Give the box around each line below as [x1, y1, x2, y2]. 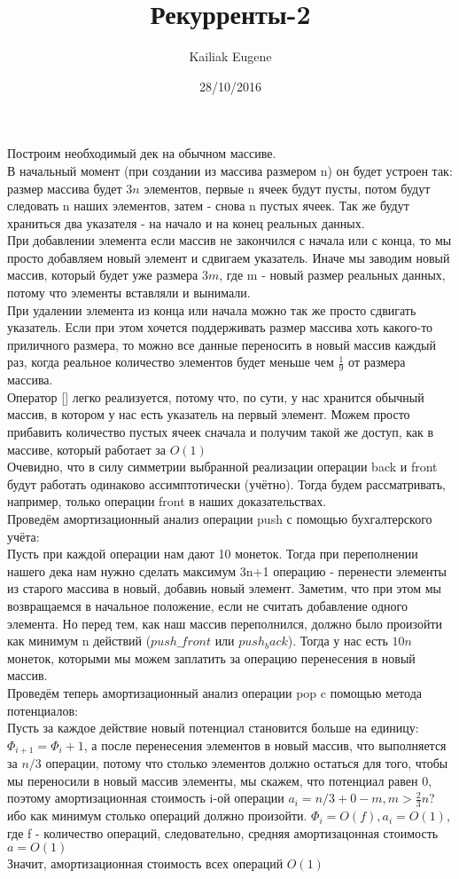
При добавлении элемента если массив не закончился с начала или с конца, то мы [7, 231, 452, 249]
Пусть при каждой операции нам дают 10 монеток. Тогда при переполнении [7, 544, 418, 563]
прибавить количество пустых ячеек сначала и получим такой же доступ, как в [7, 423, 434, 441]
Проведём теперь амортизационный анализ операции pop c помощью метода [7, 683, 422, 701]
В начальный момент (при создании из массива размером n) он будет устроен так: [7, 161, 453, 179]
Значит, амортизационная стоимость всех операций [7, 854, 284, 873]
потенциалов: [7, 701, 78, 719]
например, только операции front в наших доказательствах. [7, 492, 327, 511]
